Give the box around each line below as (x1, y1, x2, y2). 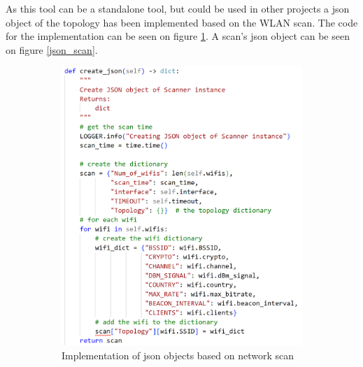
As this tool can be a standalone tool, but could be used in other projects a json (6, 1, 350, 15)
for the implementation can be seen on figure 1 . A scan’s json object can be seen (6, 29, 350, 43)
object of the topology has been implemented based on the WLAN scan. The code (6, 15, 358, 29)
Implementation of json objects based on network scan (62, 347, 294, 362)
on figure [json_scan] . (6, 42, 98, 57)
